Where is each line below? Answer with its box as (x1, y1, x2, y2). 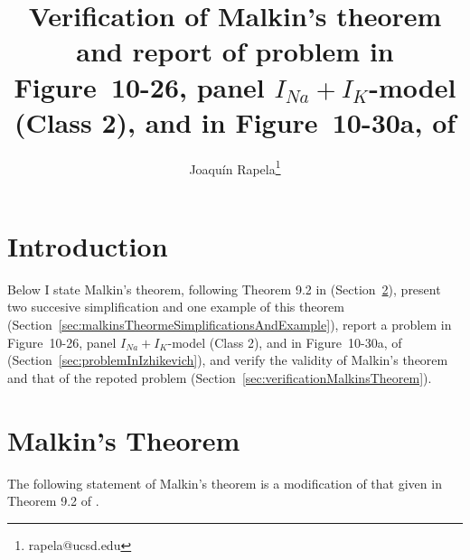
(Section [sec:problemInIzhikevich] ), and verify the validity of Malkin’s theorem (7, 350, 448, 369)
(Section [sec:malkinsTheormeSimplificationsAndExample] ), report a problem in (7, 315, 452, 334)
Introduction (7, 227, 168, 264)
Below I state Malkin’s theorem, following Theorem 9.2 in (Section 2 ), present (7, 279, 441, 298)
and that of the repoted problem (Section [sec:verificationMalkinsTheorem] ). (7, 368, 432, 387)
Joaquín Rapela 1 (189, 156, 281, 178)
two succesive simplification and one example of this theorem (7, 297, 344, 316)
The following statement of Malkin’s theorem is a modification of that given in (7, 473, 442, 492)
